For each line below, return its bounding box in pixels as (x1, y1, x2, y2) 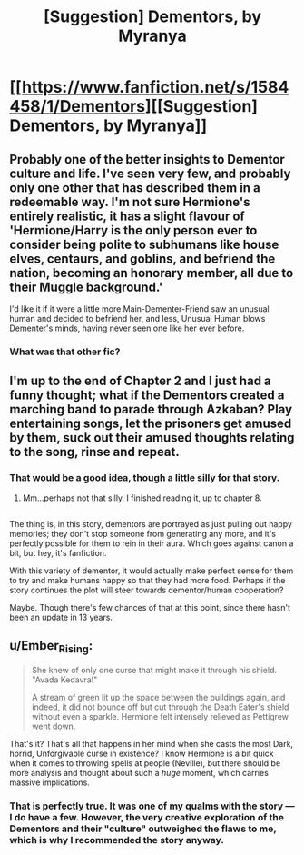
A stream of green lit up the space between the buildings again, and (31, 692, 286, 702)
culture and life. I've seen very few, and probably (9, 165, 291, 181)
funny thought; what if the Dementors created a (9, 388, 285, 403)
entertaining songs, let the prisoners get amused (9, 416, 292, 432)
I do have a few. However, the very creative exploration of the (9, 810, 284, 823)
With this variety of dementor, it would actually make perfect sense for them (9, 565, 294, 576)
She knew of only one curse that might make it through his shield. (31, 665, 278, 675)
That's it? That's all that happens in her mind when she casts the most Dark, (9, 739, 293, 749)
